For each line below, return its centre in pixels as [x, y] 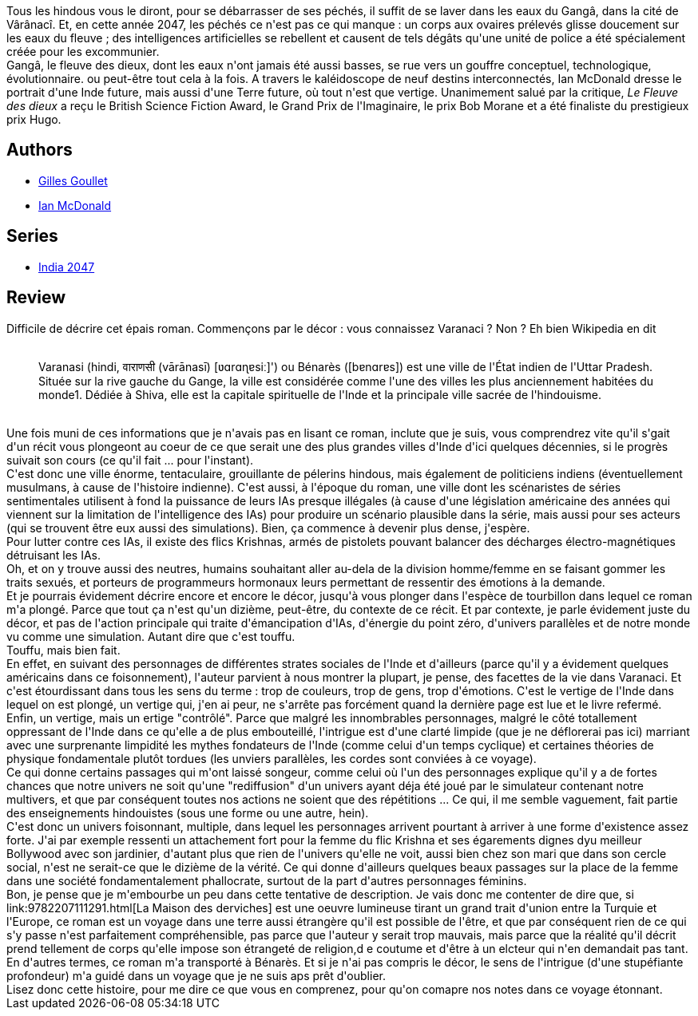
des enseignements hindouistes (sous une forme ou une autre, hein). [188, 812]
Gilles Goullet [73, 180]
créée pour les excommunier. [83, 51]
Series [32, 236]
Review [36, 298]
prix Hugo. [34, 119]
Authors [40, 150]
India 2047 [67, 267]
